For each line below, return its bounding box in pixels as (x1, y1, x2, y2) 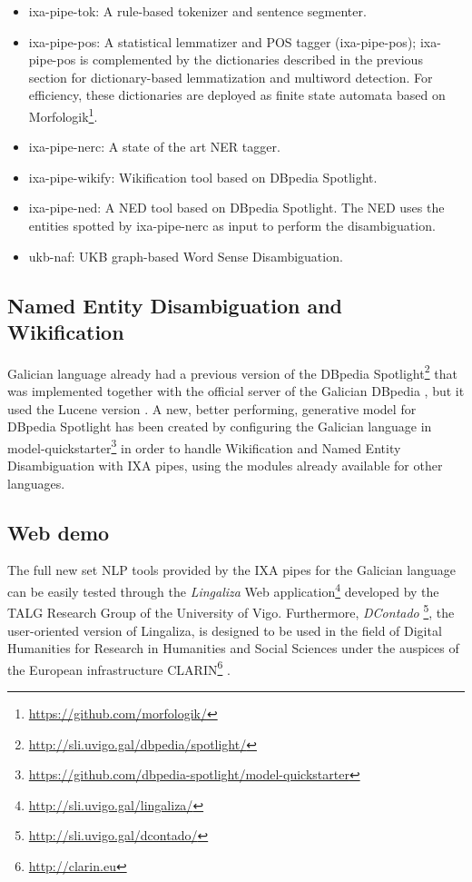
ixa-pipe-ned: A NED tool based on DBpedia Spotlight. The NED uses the (28, 198, 445, 217)
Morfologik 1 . (28, 104, 98, 125)
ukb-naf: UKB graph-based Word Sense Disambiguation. (28, 246, 343, 265)
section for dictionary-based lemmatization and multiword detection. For (28, 67, 433, 86)
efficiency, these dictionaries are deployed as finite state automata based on (28, 85, 446, 104)
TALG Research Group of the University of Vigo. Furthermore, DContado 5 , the (7, 600, 455, 621)
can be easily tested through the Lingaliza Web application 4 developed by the (7, 580, 439, 600)
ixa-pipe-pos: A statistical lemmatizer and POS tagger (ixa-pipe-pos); (28, 32, 417, 51)
